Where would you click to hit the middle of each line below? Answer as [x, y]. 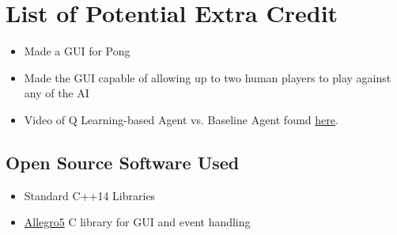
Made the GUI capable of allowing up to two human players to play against [208, 77]
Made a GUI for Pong [77, 51]
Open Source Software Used [123, 162]
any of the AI [57, 93]
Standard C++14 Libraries [90, 195]
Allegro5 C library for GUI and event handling [137, 222]
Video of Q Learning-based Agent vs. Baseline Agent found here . [181, 119]
